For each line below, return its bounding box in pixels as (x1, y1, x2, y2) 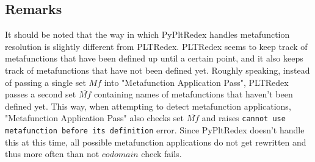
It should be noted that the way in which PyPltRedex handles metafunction (5, 28, 290, 41)
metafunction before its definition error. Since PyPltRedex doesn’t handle (5, 124, 305, 136)
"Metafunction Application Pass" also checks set (5, 111, 184, 124)
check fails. (141, 147, 182, 160)
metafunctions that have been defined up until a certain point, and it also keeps (5, 52, 303, 65)
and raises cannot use (201, 111, 286, 124)
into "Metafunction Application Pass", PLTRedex (104, 76, 289, 88)
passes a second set (5, 88, 76, 100)
